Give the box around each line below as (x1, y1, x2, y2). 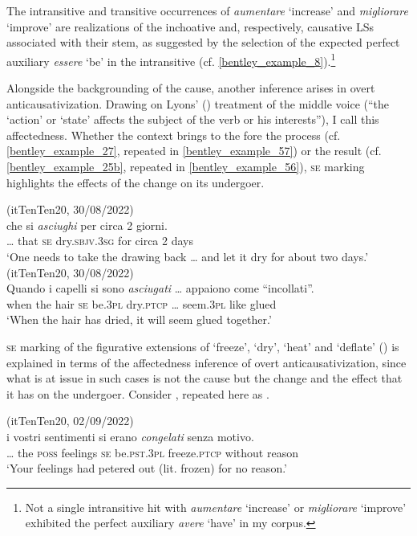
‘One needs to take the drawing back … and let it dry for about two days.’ (6, 248, 369, 264)
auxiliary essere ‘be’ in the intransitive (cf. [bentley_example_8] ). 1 (6, 50, 336, 69)
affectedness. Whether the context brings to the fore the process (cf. (6, 126, 341, 143)
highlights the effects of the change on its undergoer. (6, 174, 265, 190)
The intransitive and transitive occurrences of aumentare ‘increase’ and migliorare (6, 2, 408, 18)
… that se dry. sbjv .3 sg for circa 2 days (6, 232, 193, 249)
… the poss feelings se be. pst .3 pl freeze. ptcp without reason (6, 444, 298, 460)
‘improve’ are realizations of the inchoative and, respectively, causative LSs (6, 18, 374, 35)
